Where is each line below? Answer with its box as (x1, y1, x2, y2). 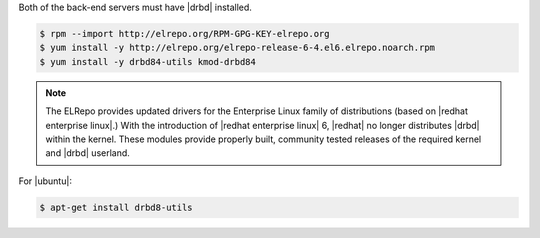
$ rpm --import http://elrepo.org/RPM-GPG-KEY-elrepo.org (39, 28, 330, 39)
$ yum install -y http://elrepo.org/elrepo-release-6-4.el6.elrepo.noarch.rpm (39, 42, 435, 54)
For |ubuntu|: (18, 175, 72, 187)
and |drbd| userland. (45, 147, 130, 159)
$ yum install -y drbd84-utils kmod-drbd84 (39, 56, 257, 67)
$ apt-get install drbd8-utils (39, 201, 194, 213)
